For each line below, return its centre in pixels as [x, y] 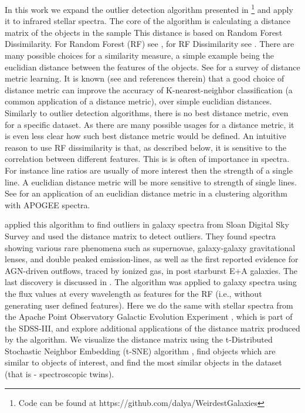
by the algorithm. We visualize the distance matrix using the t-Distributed [139, 339]
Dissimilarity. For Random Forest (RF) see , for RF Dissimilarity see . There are [150, 44]
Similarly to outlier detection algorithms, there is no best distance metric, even [147, 113]
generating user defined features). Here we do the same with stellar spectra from [149, 305]
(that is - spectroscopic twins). [60, 374]
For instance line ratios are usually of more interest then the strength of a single [149, 170]
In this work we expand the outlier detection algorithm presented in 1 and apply [149, 9]
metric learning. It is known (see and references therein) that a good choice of [145, 78]
